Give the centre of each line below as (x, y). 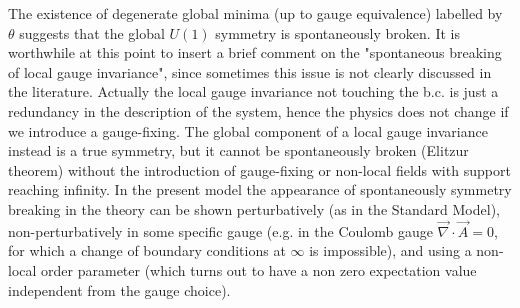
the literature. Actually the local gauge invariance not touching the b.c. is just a (253, 91)
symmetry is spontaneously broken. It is (337, 32)
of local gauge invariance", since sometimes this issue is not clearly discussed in (250, 71)
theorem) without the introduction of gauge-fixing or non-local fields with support (259, 169)
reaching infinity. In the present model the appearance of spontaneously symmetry (260, 189)
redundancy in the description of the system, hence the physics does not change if (258, 110)
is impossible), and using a (390, 250)
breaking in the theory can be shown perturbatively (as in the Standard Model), (254, 208)
